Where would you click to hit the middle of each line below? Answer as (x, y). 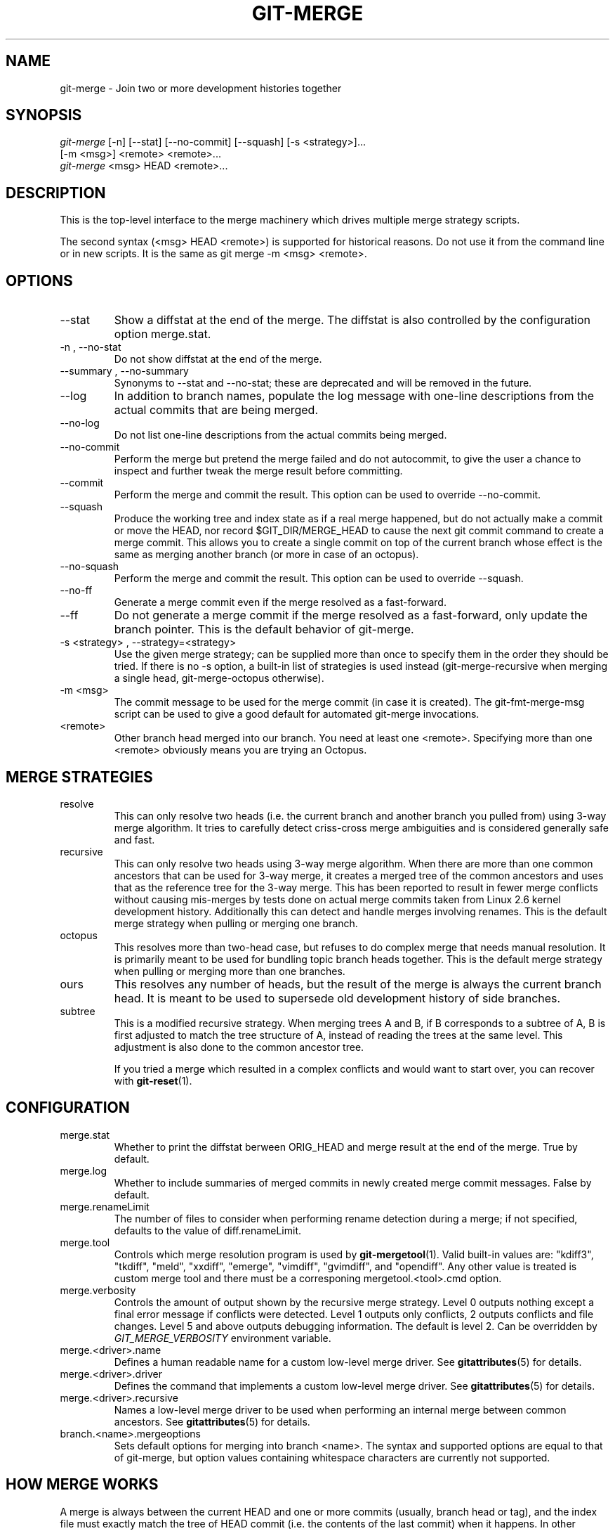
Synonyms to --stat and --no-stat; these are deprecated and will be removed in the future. (323, 383)
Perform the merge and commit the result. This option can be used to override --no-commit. (328, 495)
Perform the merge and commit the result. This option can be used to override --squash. (319, 579)
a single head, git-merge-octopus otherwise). (219, 678)
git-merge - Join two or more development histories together (201, 88)
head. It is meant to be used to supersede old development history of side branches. (337, 998)
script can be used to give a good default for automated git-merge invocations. (297, 714)
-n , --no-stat (91, 347)
